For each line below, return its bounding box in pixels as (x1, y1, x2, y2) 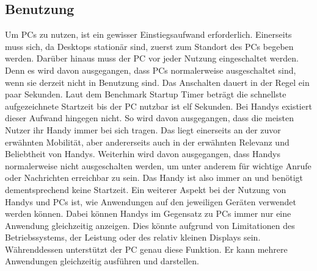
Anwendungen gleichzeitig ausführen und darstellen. (5, 255, 199, 267)
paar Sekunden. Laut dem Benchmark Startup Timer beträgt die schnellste (5, 88, 286, 100)
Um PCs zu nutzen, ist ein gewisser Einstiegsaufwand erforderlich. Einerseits (5, 28, 292, 41)
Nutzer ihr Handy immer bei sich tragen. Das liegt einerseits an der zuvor (5, 123, 281, 136)
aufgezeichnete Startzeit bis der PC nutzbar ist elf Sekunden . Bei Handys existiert (5, 99, 312, 112)
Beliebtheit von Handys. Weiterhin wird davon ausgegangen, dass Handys (5, 147, 281, 160)
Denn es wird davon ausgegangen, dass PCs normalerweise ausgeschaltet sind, (5, 63, 296, 76)
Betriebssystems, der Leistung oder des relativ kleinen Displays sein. (5, 231, 261, 244)
